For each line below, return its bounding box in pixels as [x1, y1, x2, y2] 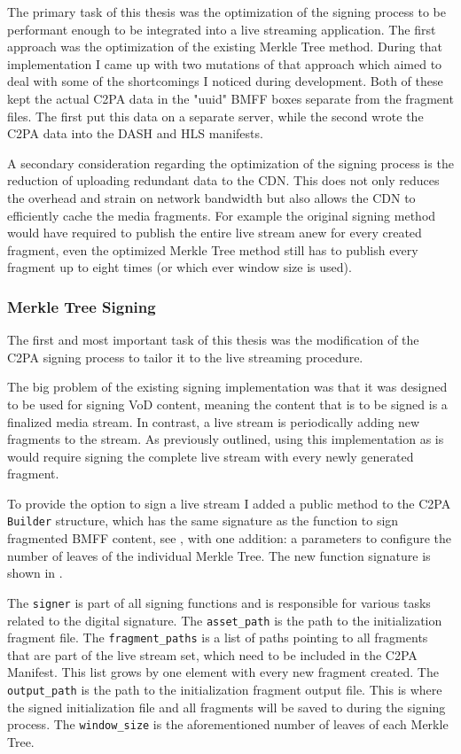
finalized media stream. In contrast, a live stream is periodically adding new [7, 412, 420, 431]
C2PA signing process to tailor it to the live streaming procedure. [7, 347, 363, 366]
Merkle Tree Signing [7, 295, 156, 317]
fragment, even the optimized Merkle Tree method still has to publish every [7, 240, 418, 259]
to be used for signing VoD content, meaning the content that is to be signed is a [7, 394, 448, 413]
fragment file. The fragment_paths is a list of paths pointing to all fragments [7, 628, 428, 647]
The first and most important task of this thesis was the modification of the [7, 330, 419, 349]
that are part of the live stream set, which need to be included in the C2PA [7, 645, 418, 664]
